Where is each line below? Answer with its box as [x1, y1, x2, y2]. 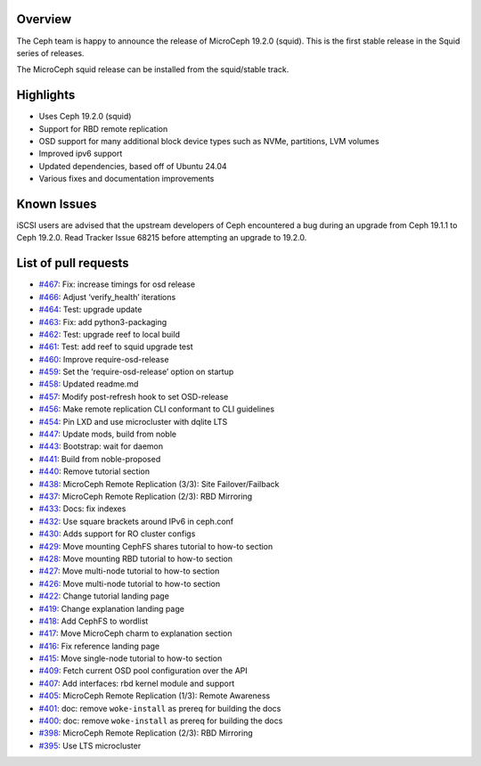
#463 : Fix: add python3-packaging [38, 316, 167, 327]
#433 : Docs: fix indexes [38, 503, 126, 514]
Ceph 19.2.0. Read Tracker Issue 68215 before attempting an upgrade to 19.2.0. [16, 232, 307, 243]
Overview [16, 12, 72, 27]
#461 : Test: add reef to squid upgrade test [38, 341, 193, 352]
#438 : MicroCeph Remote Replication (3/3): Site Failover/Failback [38, 478, 280, 489]
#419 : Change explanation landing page [38, 603, 184, 614]
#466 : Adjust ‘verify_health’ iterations [38, 291, 176, 302]
